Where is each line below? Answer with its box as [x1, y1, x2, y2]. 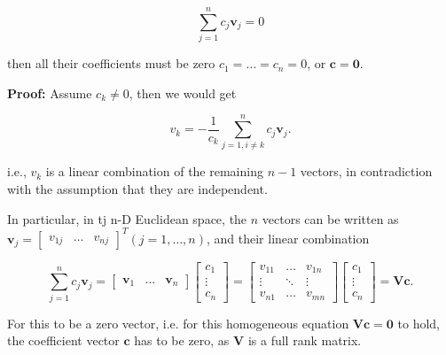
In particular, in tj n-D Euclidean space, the [7, 209, 247, 228]
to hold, [397, 313, 441, 332]
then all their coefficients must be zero [7, 54, 215, 73]
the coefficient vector [7, 331, 120, 350]
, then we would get [129, 83, 237, 102]
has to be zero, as [134, 331, 230, 350]
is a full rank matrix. [247, 331, 362, 350]
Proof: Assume [7, 83, 92, 102]
